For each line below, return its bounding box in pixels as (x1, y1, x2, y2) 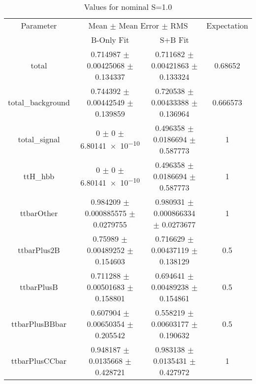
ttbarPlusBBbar (11, 318, 66, 329)
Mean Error (119, 20, 160, 31)
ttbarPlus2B (18, 244, 60, 256)
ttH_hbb (23, 170, 55, 182)
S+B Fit (160, 34, 189, 45)
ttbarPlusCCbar (11, 355, 67, 366)
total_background (8, 96, 70, 108)
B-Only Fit (91, 34, 129, 45)
